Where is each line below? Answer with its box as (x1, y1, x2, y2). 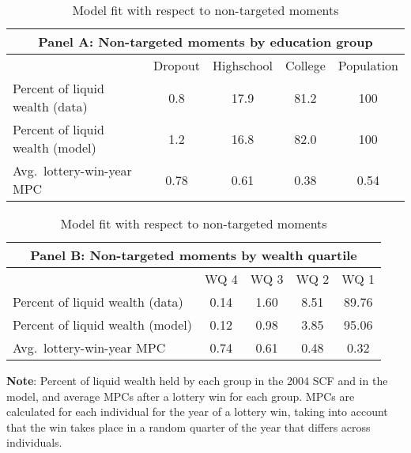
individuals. (6, 434, 62, 451)
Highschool (212, 56, 273, 74)
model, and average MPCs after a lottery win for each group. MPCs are (6, 387, 355, 404)
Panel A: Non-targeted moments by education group (38, 32, 373, 51)
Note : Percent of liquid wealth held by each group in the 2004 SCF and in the (6, 372, 388, 388)
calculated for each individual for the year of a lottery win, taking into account (6, 403, 388, 420)
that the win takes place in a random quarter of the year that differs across (6, 418, 371, 435)
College (285, 56, 326, 74)
